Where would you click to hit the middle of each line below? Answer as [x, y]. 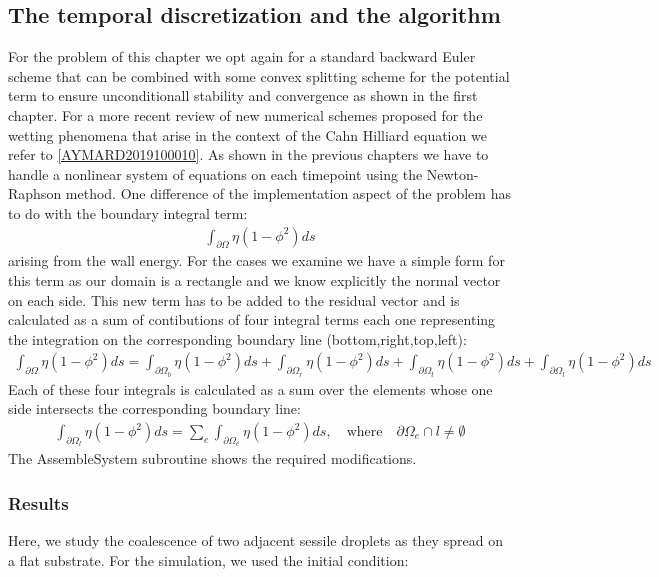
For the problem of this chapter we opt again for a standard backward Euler [242, 56]
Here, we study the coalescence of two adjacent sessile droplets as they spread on [255, 540]
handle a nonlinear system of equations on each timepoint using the [215, 173]
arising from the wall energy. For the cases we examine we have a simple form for [256, 260]
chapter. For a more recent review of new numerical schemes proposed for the [245, 114]
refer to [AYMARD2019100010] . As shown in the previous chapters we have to [248, 154]
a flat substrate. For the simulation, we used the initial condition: [208, 559]
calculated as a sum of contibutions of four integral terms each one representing [252, 319]
